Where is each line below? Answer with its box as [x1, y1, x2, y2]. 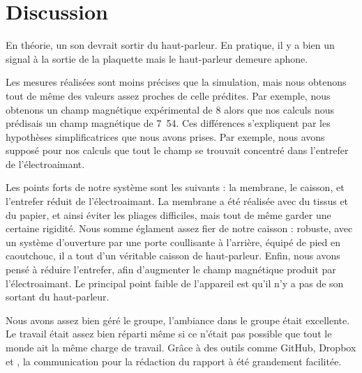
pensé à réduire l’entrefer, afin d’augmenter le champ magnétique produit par [6, 262, 336, 277]
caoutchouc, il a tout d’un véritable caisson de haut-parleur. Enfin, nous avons [6, 248, 340, 263]
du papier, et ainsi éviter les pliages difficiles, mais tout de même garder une [6, 207, 331, 222]
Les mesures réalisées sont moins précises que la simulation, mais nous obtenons [6, 75, 347, 89]
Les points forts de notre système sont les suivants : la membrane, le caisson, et [6, 180, 345, 195]
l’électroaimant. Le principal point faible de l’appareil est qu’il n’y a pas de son [6, 275, 344, 290]
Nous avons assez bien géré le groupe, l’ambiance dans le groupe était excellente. [6, 312, 350, 327]
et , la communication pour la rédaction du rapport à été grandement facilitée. [6, 353, 342, 368]
